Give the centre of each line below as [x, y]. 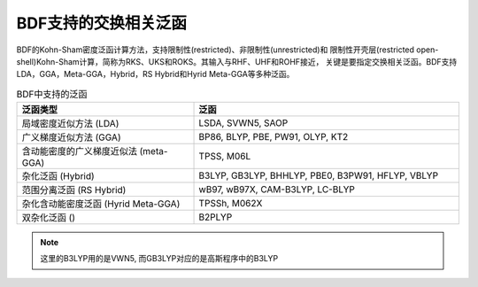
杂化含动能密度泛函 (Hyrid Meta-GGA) [101, 204]
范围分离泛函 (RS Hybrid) [74, 190]
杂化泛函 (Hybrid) [58, 176]
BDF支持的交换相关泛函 [102, 23]
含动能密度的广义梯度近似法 [79, 151]
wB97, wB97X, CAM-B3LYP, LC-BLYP [277, 190]
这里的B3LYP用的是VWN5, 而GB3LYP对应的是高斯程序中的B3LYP [159, 259]
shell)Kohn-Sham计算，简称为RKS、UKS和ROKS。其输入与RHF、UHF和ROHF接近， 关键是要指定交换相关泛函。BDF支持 [237, 61]
